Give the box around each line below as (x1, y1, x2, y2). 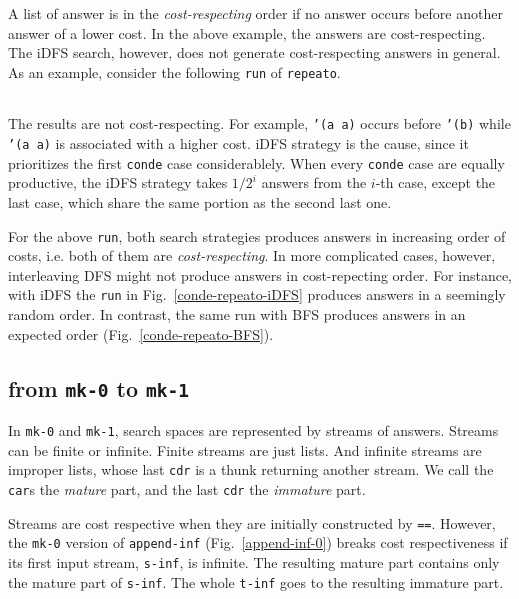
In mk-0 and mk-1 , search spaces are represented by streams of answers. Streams (8, 420, 499, 441)
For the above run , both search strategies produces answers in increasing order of (8, 225, 506, 246)
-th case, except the (375, 172, 496, 193)
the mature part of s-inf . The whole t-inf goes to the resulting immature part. (8, 571, 504, 592)
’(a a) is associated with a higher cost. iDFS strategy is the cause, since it (8, 133, 469, 154)
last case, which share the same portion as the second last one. (8, 192, 392, 212)
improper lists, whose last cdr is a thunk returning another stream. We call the (8, 459, 494, 480)
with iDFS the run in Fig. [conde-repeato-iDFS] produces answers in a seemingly (8, 284, 506, 305)
